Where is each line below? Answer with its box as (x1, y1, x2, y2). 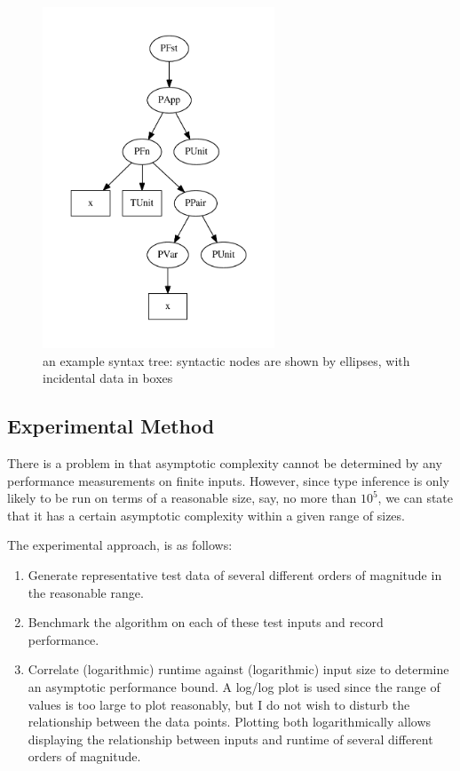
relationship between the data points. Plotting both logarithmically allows (28, 712, 432, 731)
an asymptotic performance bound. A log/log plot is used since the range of (28, 677, 440, 695)
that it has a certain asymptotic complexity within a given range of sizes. (7, 505, 405, 524)
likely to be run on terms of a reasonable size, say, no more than (7, 489, 357, 507)
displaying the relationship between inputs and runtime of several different (28, 729, 433, 748)
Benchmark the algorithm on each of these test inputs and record (28, 613, 384, 632)
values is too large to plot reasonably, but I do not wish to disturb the (28, 695, 410, 713)
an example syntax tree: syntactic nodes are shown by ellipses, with (43, 351, 410, 370)
